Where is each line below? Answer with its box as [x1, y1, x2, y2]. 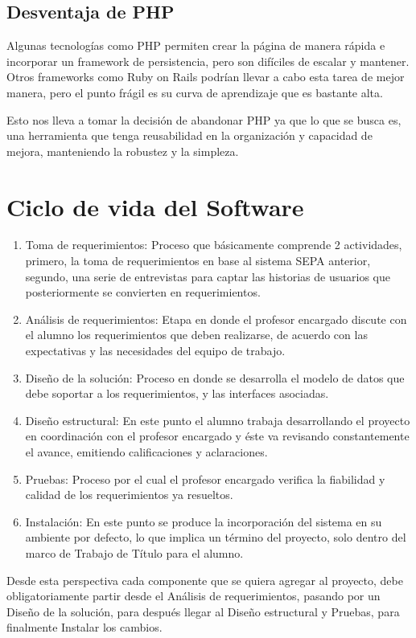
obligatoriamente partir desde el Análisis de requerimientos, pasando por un [6, 587, 381, 604]
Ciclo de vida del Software [6, 190, 304, 223]
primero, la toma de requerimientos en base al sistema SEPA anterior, [25, 252, 371, 269]
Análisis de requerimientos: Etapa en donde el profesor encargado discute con [25, 310, 407, 327]
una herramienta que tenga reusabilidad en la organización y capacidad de [6, 127, 373, 144]
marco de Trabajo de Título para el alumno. [25, 544, 244, 561]
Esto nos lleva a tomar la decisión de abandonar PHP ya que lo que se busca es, [6, 111, 402, 128]
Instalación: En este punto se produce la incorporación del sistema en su [25, 513, 382, 530]
